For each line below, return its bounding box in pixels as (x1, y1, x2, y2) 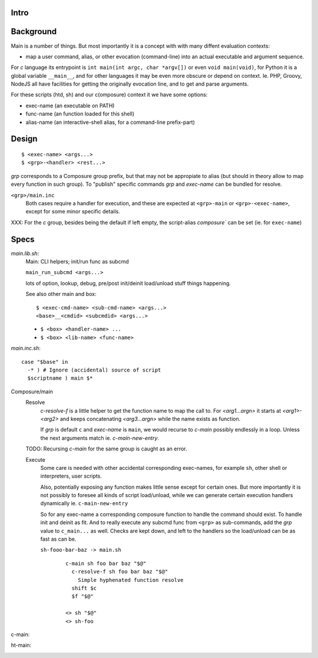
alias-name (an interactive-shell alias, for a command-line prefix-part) (25, 119, 196, 126)
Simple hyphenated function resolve (77, 577, 184, 583)
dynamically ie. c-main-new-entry (40, 500, 128, 507)
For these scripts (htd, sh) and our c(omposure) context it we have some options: (11, 91, 208, 98)
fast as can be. (40, 535, 77, 542)
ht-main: (11, 641, 32, 649)
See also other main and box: (25, 291, 97, 298)
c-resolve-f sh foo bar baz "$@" (71, 568, 168, 575)
